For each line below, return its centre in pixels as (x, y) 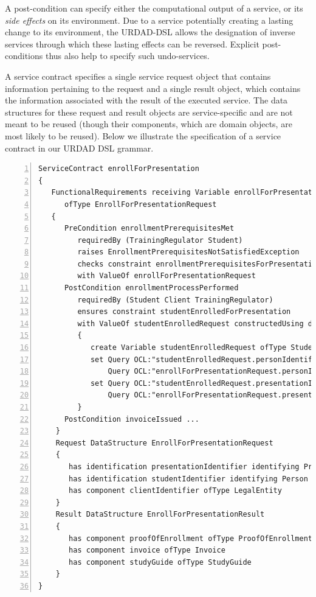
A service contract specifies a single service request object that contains (138, 76)
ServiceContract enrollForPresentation (119, 169)
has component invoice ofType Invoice (147, 550)
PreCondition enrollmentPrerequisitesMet (149, 229)
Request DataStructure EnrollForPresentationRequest (164, 443)
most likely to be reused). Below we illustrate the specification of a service (143, 135)
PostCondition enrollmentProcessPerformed (151, 288)
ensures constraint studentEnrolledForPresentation (184, 312)
